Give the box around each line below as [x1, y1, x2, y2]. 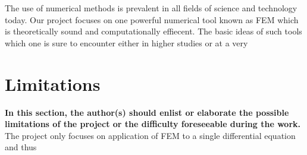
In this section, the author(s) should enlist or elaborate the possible [5, 106, 289, 118]
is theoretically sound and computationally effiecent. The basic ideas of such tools [5, 25, 302, 37]
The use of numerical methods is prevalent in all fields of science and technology [5, 2, 297, 14]
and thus [5, 141, 37, 153]
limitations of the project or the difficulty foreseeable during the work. [5, 118, 300, 130]
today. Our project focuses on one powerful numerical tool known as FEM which [5, 13, 299, 26]
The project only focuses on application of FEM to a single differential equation [5, 129, 296, 141]
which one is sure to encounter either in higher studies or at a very [5, 36, 248, 49]
